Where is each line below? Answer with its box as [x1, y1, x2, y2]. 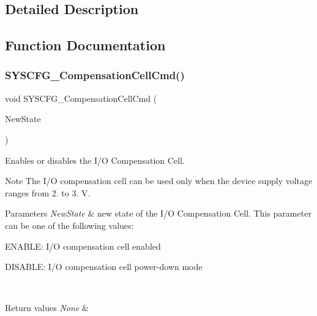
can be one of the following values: [5, 218, 134, 231]
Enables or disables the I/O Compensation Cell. [5, 153, 185, 166]
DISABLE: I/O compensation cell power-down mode [5, 260, 203, 273]
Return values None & [5, 301, 89, 314]
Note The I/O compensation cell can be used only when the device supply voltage [5, 174, 313, 187]
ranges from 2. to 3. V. [5, 186, 91, 199]
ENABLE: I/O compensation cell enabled [5, 239, 161, 252]
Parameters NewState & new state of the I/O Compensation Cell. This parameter [5, 207, 311, 220]
